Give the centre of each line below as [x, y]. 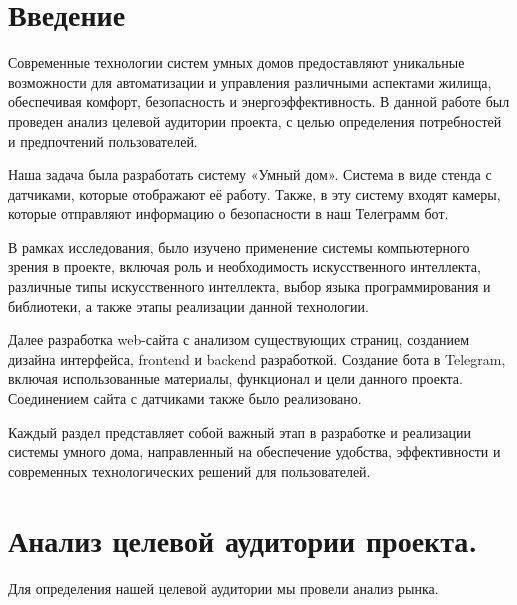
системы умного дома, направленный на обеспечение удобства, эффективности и [254, 451]
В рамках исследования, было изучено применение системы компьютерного [239, 246]
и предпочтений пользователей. [103, 140]
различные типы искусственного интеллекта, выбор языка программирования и [249, 286]
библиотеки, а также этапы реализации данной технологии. [188, 305]
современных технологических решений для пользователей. [189, 470]
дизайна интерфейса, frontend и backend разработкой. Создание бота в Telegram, [257, 358]
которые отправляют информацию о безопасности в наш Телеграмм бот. [228, 213]
